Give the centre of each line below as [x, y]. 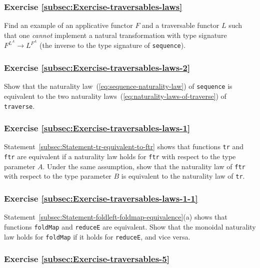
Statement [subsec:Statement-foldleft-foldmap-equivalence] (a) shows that [116, 217]
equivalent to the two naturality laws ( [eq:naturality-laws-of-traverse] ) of [115, 96]
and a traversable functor [181, 25]
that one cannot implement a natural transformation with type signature [115, 35]
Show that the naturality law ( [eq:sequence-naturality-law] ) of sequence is [118, 86]
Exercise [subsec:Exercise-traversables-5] [87, 259]
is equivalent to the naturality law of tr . [183, 176]
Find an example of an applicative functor [68, 25]
